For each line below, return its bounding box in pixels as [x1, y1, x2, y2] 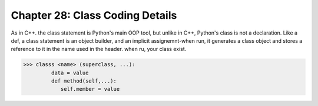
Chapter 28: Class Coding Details [11, 9, 177, 22]
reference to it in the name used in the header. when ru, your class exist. [11, 46, 187, 53]
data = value [51, 69, 89, 76]
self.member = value [60, 86, 120, 93]
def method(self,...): [51, 78, 117, 84]
